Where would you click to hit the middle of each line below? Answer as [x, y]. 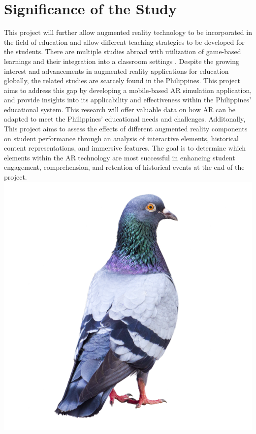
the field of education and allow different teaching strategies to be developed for [124, 42]
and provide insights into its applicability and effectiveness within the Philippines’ [128, 100]
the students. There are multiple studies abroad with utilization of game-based [123, 51]
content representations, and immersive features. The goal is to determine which [125, 148]
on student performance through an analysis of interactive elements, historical [121, 138]
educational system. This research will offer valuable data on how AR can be [120, 109]
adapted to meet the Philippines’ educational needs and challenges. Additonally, [125, 119]
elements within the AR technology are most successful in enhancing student [120, 157]
